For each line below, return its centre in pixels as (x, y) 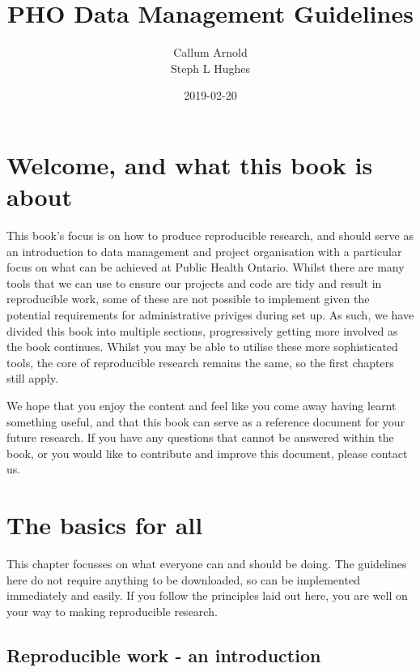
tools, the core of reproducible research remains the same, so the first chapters (200, 362)
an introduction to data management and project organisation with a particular (204, 251)
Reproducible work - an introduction (164, 655)
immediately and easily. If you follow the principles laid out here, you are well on (207, 595)
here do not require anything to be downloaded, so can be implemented (183, 579)
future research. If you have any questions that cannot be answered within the (200, 437)
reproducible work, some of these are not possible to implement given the (188, 299)
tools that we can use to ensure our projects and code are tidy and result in (194, 282)
